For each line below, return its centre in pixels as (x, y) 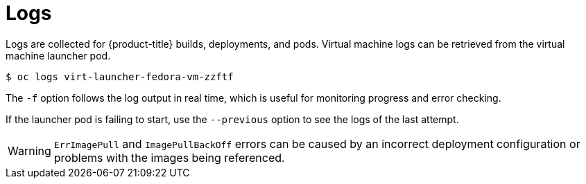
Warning (29, 150)
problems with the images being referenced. (169, 157)
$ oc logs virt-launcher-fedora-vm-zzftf (120, 76)
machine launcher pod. (58, 55)
